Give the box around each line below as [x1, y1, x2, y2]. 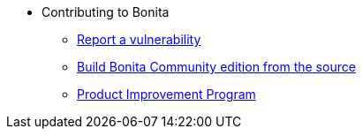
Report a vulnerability [77, 32, 201, 47]
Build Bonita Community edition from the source [77, 59, 356, 74]
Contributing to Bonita [42, 4, 170, 19]
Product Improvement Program [77, 87, 256, 102]
